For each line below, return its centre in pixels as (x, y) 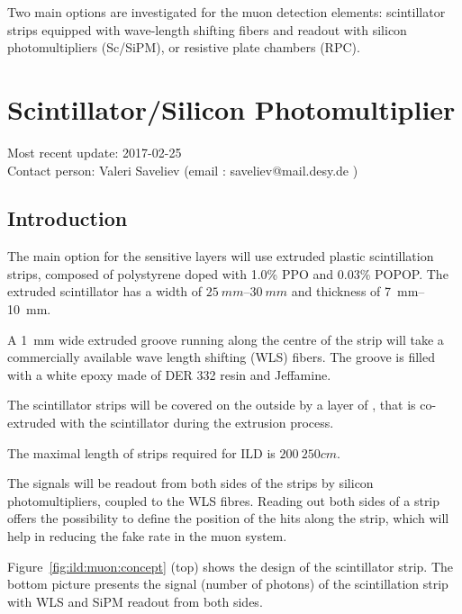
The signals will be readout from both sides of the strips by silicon (190, 483)
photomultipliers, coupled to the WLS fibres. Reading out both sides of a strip (224, 500)
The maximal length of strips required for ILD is (141, 452)
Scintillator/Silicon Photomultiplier (231, 108)
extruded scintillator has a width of (105, 291)
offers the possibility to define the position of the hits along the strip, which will (228, 518)
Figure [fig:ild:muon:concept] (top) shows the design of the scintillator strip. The (231, 566)
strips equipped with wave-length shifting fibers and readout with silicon (207, 29)
